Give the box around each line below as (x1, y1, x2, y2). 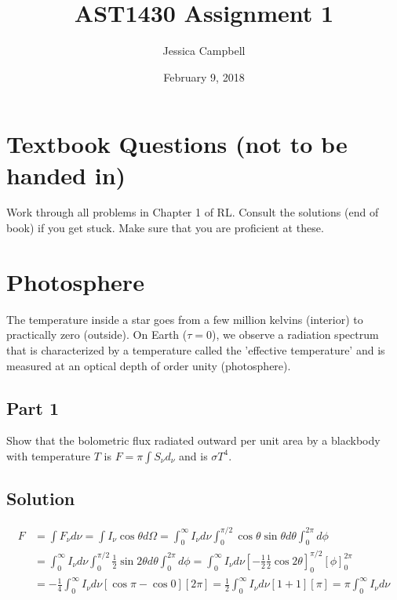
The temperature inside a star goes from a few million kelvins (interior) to (6, 311, 363, 327)
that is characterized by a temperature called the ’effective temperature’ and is (6, 341, 385, 358)
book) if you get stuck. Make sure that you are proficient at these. (6, 220, 324, 236)
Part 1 (6, 395, 60, 420)
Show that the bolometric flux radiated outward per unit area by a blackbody (6, 432, 381, 449)
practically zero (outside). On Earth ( (6, 326, 188, 343)
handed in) (6, 158, 126, 191)
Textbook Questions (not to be (6, 128, 348, 160)
